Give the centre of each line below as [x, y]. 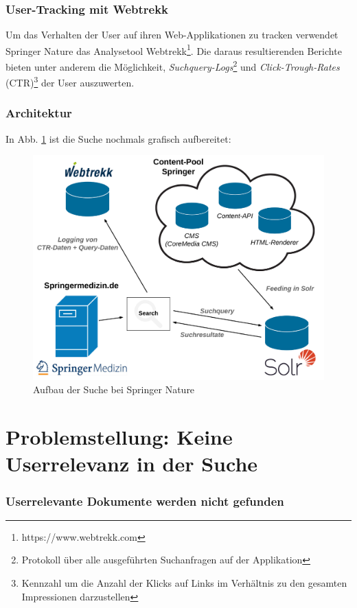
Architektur [39, 113]
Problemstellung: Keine [119, 437]
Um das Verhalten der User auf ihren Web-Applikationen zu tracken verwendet [172, 35]
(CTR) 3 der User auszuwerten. [70, 81]
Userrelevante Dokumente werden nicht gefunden [145, 501]
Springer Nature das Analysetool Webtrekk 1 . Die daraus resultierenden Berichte [174, 49]
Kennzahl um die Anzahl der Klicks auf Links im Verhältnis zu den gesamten [184, 583]
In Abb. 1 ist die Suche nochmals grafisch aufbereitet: [118, 138]
